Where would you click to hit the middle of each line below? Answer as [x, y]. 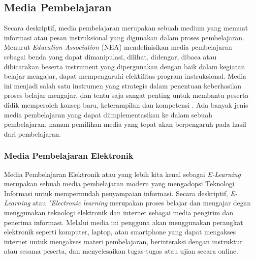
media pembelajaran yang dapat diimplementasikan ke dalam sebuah [108, 114]
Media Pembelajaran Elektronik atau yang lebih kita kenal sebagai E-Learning [123, 174]
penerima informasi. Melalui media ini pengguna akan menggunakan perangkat [124, 222]
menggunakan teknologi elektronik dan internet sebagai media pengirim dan [119, 212]
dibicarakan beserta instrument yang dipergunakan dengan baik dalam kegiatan [125, 66]
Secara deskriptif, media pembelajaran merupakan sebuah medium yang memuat [126, 28]
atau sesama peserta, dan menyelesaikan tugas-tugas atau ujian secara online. [121, 251]
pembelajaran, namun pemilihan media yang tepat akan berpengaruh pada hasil [125, 124]
